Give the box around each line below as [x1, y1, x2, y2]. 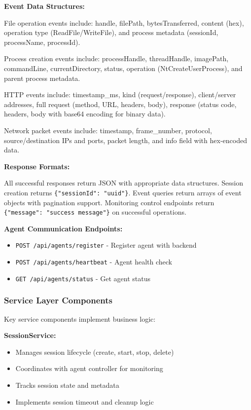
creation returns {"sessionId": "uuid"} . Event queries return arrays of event [4, 187, 242, 197]
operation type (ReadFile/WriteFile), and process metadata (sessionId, [4, 27, 218, 37]
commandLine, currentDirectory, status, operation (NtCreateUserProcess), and [4, 63, 243, 73]
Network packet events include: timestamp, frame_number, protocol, [4, 125, 212, 135]
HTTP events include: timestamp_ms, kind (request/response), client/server [4, 89, 236, 100]
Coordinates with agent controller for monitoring [15, 363, 163, 373]
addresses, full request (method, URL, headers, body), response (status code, [4, 99, 237, 109]
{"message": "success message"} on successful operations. [4, 207, 186, 217]
